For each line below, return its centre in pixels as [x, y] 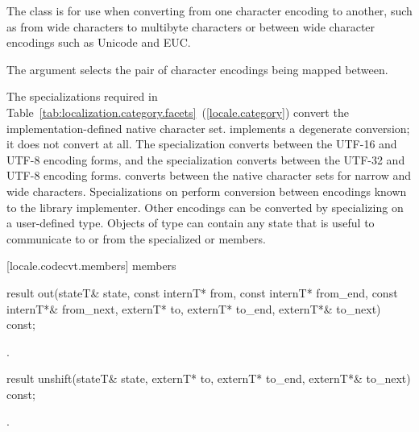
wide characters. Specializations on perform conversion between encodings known [207, 191]
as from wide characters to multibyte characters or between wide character [191, 26]
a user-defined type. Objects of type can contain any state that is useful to [191, 223]
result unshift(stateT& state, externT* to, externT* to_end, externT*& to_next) [209, 378]
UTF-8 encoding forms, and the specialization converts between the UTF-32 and [206, 159]
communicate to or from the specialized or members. [136, 238]
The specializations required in [82, 96]
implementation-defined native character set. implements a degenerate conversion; [208, 128]
